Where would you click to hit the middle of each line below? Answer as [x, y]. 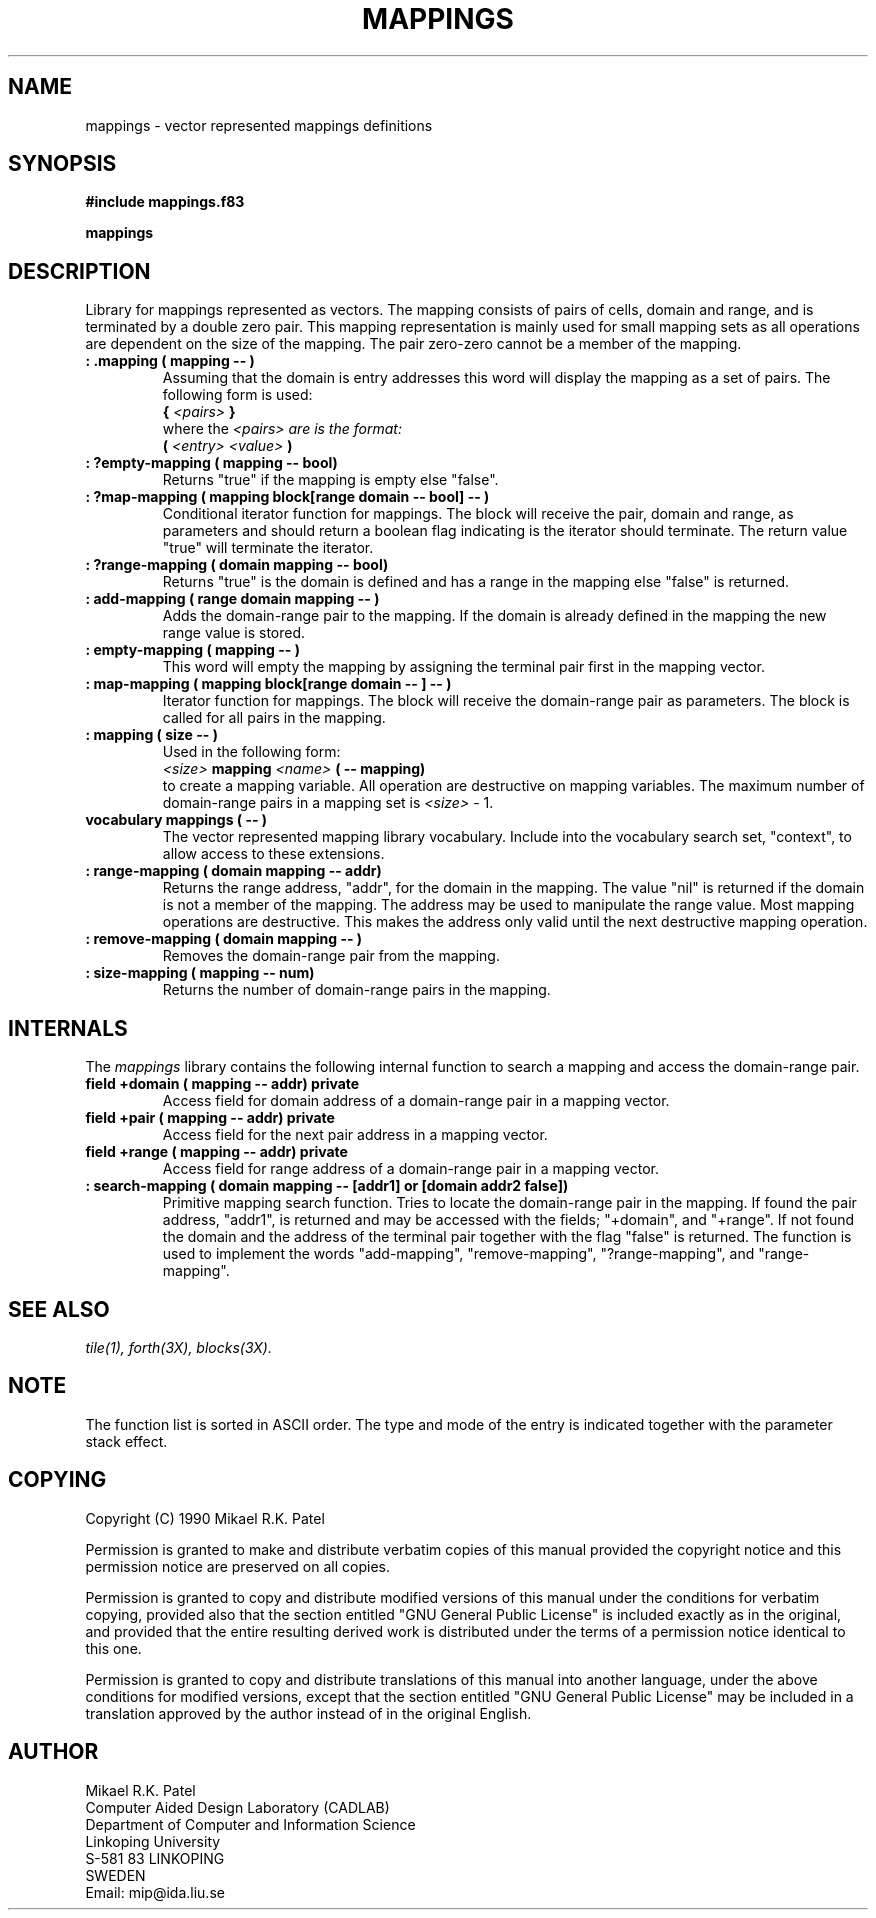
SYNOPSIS [62, 164]
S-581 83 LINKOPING [155, 1858]
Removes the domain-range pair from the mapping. [331, 956]
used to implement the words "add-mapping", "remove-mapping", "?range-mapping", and [458, 1254]
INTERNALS [68, 1028]
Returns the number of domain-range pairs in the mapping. [356, 990]
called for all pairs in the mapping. [274, 718]
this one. [113, 1648]
